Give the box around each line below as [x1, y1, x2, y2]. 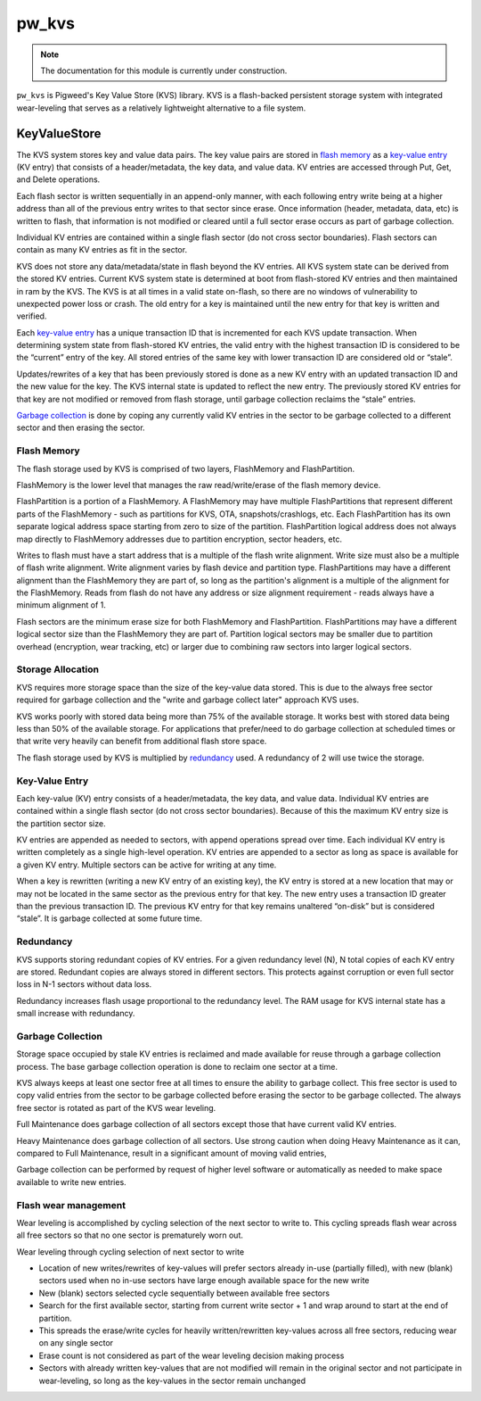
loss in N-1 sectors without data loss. [16, 979, 152, 990]
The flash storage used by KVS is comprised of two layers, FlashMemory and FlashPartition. [16, 463, 355, 474]
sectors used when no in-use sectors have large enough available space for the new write [38, 1275, 370, 1286]
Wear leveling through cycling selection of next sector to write [16, 1246, 245, 1257]
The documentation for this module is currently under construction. [40, 65, 288, 76]
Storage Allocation [16, 663, 100, 676]
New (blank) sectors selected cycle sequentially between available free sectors [38, 1288, 330, 1298]
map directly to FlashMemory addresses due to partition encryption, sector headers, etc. [16, 534, 343, 544]
